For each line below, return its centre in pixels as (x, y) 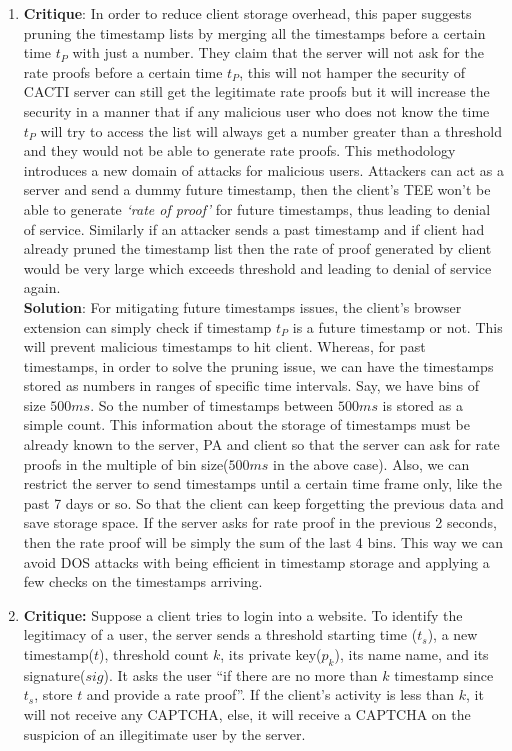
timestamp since (444, 674)
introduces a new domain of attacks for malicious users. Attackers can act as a (263, 169)
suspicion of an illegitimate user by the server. (164, 733)
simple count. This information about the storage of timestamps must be (246, 424)
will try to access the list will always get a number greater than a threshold (271, 130)
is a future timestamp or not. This (397, 326)
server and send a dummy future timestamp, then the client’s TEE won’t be (257, 189)
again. (42, 287)
